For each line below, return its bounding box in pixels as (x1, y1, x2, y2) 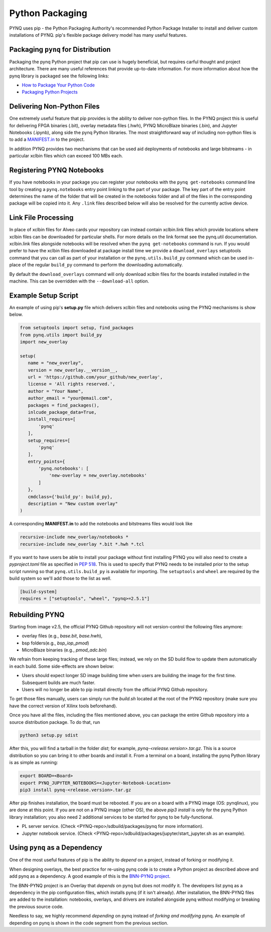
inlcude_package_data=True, (28, 409, 97, 415)
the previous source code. (9, 903, 64, 909)
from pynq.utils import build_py (20, 332, 102, 338)
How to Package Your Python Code (22, 82, 95, 88)
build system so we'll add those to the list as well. (9, 575, 111, 581)
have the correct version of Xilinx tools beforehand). (9, 703, 117, 709)
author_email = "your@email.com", (28, 395, 113, 401)
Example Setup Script (9, 291, 79, 300)
